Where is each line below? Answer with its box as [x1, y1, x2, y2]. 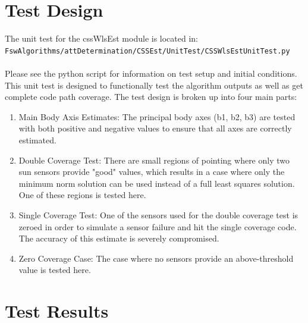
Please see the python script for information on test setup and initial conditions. [5, 67, 297, 79]
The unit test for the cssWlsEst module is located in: [5, 32, 199, 45]
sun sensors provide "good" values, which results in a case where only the [18, 165, 285, 178]
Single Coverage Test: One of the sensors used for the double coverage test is [18, 208, 298, 221]
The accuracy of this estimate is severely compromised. [18, 232, 219, 244]
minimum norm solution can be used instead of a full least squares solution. [18, 177, 295, 189]
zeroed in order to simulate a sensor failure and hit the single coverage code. [18, 220, 297, 233]
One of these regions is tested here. [18, 189, 146, 201]
